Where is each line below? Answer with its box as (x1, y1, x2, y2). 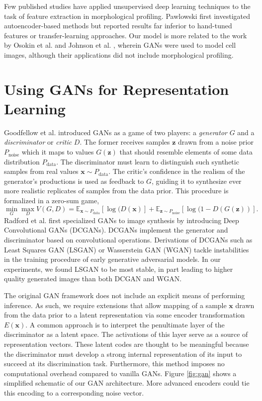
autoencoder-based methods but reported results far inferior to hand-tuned (4, 20, 232, 31)
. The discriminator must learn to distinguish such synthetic (56, 156, 239, 166)
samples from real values (4, 166, 79, 176)
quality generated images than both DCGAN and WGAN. (4, 273, 182, 284)
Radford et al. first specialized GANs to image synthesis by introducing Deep (4, 215, 239, 225)
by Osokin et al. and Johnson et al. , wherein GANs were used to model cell (4, 40, 236, 50)
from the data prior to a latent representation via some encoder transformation (4, 310, 245, 320)
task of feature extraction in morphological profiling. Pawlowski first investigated (4, 10, 251, 21)
